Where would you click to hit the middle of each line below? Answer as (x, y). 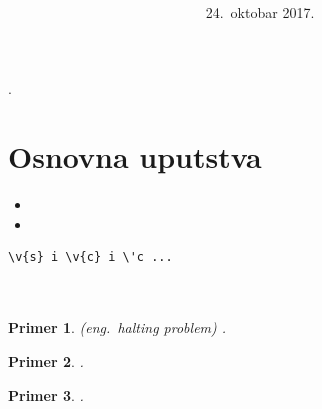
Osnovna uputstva (135, 156)
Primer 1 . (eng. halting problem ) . (117, 327)
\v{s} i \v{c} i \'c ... (90, 256)
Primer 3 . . (46, 394)
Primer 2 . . (46, 361)
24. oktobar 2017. (260, 12)
